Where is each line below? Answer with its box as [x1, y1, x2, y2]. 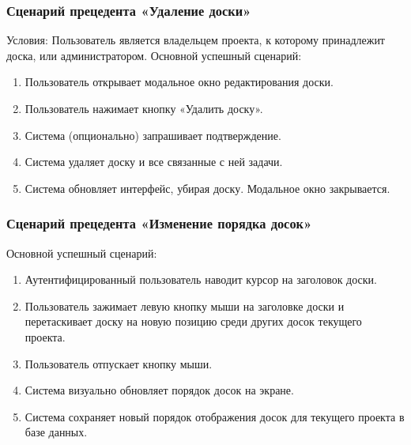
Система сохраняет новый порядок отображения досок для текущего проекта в [25, 408, 405, 424]
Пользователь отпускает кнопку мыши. [25, 355, 213, 371]
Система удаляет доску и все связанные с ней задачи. [25, 153, 283, 170]
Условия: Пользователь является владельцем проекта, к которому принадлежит [6, 32, 385, 48]
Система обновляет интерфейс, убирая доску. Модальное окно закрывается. [25, 179, 390, 196]
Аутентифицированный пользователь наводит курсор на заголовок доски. [25, 271, 377, 288]
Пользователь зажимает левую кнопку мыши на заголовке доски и [25, 297, 345, 314]
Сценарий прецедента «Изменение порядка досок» [6, 213, 312, 233]
